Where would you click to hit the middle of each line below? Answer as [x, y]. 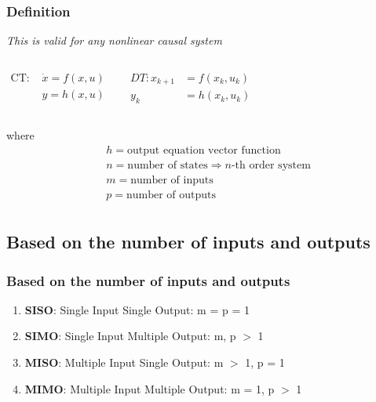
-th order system [271, 165]
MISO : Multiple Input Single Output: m [124, 362]
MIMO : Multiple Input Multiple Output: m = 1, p [150, 388]
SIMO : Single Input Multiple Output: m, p [130, 336]
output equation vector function [204, 150]
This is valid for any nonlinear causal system [114, 40]
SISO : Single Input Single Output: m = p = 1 [137, 309]
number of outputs [172, 195]
